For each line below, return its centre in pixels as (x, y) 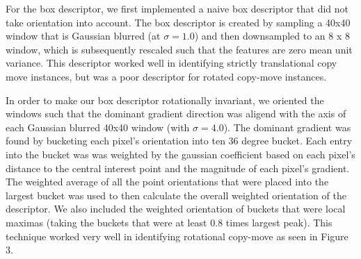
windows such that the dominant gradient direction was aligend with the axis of (176, 114)
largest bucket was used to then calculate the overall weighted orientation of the (176, 195)
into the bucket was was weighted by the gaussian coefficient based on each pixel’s (180, 154)
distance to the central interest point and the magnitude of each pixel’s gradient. (178, 168)
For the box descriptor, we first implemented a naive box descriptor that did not (177, 8)
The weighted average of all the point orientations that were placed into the (167, 182)
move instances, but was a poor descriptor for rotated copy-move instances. (166, 76)
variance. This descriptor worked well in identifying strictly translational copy (171, 63)
